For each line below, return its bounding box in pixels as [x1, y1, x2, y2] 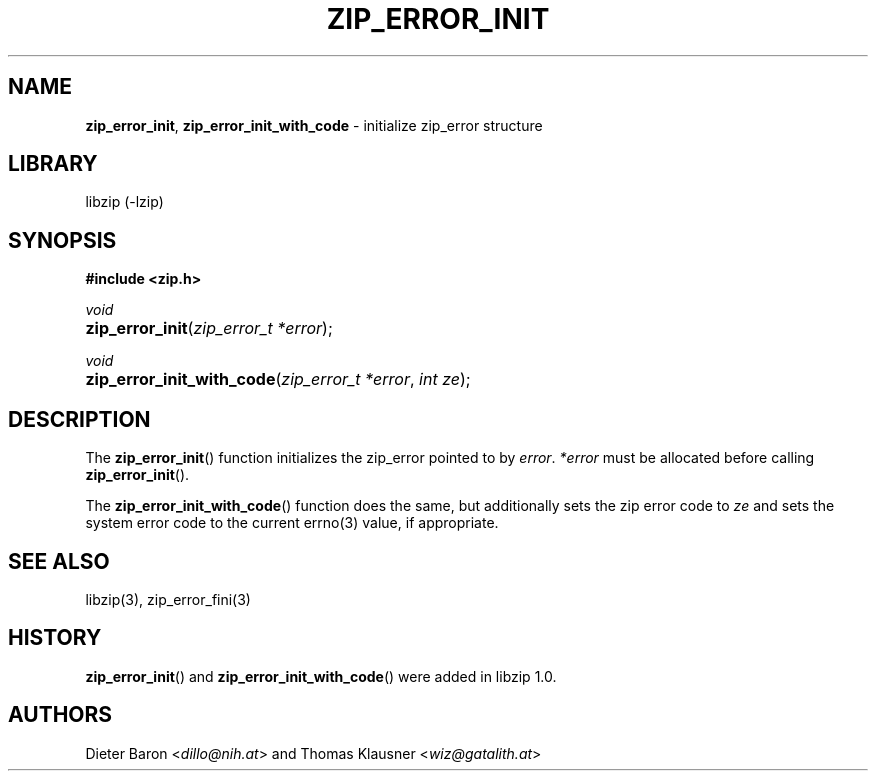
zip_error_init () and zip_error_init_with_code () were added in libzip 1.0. [85, 667, 557, 685]
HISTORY [8, 625, 102, 651]
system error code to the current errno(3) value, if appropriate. [85, 514, 499, 532]
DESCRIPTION [8, 406, 151, 432]
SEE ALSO [8, 548, 110, 574]
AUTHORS [8, 702, 113, 728]
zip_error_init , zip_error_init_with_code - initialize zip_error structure [85, 116, 543, 134]
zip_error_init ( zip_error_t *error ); [85, 318, 333, 339]
